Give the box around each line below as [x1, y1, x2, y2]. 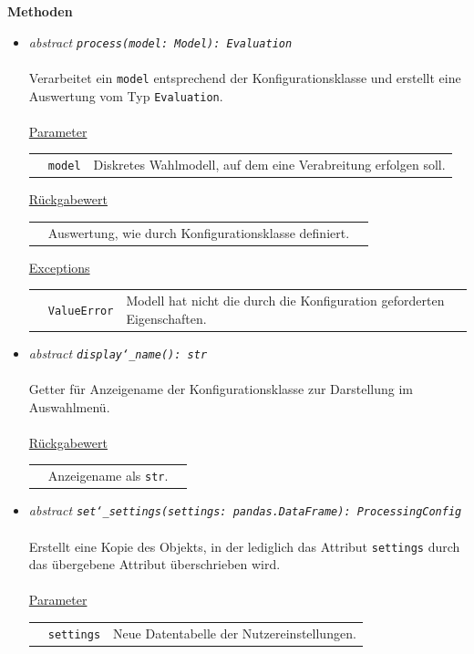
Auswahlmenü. [28, 397, 110, 416]
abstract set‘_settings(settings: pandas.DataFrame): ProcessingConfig [28, 501, 462, 520]
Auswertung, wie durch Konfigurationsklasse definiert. [47, 223, 350, 242]
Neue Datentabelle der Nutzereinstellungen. [113, 623, 356, 642]
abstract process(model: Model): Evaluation [28, 32, 293, 51]
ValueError [47, 304, 114, 317]
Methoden [7, 2, 73, 20]
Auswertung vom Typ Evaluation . [28, 86, 223, 105]
